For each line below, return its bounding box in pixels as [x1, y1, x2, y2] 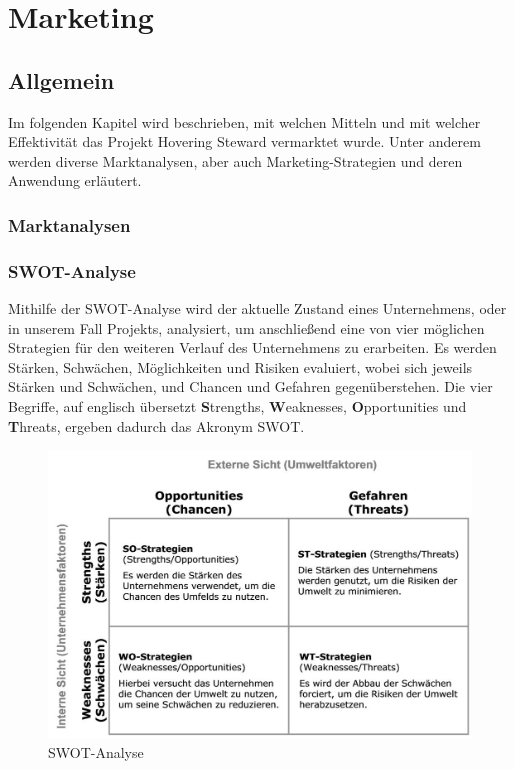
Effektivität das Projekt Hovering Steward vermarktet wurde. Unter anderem [8, 131, 481, 152]
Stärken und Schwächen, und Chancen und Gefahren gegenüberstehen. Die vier [8, 376, 493, 397]
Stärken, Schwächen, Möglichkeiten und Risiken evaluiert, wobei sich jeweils [8, 356, 473, 377]
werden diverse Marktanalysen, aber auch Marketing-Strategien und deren [8, 150, 463, 171]
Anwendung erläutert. [8, 170, 142, 191]
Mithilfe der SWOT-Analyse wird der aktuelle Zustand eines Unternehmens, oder [8, 298, 507, 319]
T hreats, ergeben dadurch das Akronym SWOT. [8, 415, 305, 436]
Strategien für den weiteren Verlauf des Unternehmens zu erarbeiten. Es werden [8, 337, 497, 358]
